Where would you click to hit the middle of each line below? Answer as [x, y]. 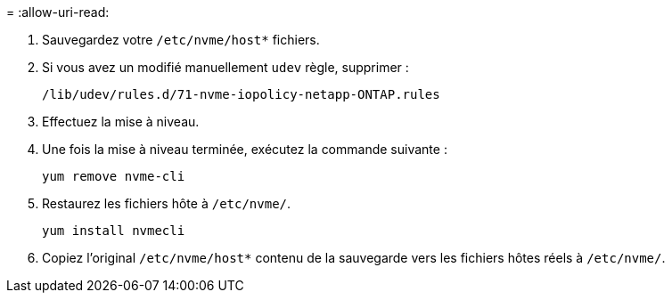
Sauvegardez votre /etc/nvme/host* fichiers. [181, 40]
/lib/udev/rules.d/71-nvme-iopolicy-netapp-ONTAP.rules [241, 94]
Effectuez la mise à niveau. [121, 122]
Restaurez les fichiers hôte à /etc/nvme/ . [167, 203]
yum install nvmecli [114, 231]
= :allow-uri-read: [58, 12]
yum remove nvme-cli [114, 176]
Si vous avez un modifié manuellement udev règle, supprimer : [225, 67]
